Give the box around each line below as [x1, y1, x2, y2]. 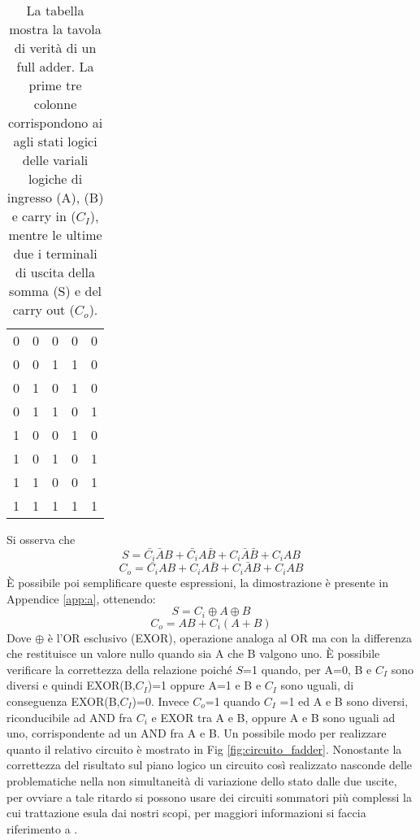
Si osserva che [6, 531, 76, 547]
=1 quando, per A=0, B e [243, 660, 372, 677]
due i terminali [13, 244, 97, 263]
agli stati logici [13, 132, 97, 150]
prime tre [28, 76, 82, 94]
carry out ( [12, 300, 75, 319]
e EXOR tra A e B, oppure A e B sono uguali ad [151, 708, 396, 725]
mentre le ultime [8, 225, 102, 244]
